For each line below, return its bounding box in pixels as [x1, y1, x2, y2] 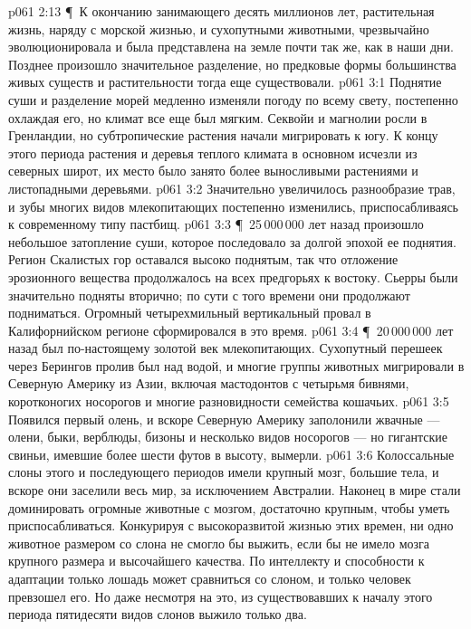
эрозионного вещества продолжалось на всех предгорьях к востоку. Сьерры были [8, 267, 458, 286]
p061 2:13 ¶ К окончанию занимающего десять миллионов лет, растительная [8, 2, 435, 20]
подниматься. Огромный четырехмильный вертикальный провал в [8, 303, 371, 322]
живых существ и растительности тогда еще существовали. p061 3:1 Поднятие [8, 72, 442, 91]
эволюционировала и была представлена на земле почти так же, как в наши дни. [8, 37, 454, 56]
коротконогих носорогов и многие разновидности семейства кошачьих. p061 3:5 [8, 392, 449, 411]
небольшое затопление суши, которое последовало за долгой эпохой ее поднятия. [8, 232, 457, 251]
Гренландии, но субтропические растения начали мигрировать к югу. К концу [8, 126, 438, 145]
